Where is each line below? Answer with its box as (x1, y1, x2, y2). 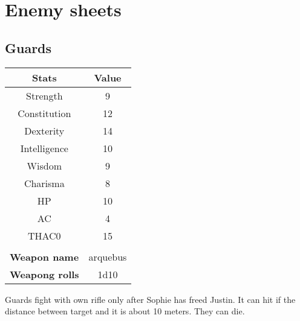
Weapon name (10, 249, 79, 264)
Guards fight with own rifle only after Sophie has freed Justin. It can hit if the (5, 293, 296, 305)
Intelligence (20, 141, 68, 155)
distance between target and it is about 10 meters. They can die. (5, 305, 245, 317)
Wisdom (27, 158, 62, 173)
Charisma (24, 176, 65, 190)
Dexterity (24, 123, 65, 138)
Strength (26, 88, 63, 103)
